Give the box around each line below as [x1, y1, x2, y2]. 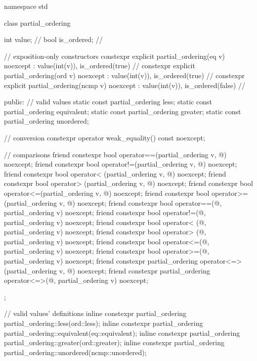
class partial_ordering [4, 17, 71, 28]
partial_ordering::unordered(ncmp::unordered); [4, 347, 147, 357]
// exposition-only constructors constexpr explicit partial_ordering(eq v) [4, 50, 225, 61]
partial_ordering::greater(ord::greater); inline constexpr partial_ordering [4, 337, 224, 348]
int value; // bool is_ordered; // [4, 34, 103, 45]
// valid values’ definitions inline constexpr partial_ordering [4, 308, 187, 318]
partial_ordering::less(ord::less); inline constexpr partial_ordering [4, 318, 203, 328]
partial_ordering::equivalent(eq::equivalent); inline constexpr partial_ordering [4, 327, 240, 338]
